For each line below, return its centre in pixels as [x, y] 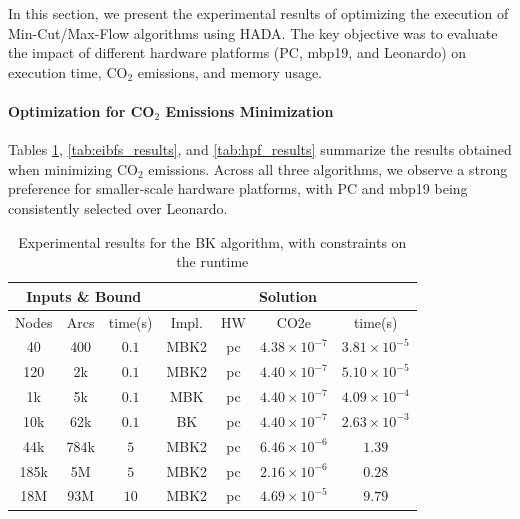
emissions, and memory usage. [230, 71]
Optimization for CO [81, 110]
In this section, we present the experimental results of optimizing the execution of [258, 13]
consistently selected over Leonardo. [118, 207]
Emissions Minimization [249, 110]
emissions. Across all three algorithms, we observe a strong [328, 168]
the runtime [212, 261]
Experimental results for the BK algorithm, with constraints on [212, 241]
